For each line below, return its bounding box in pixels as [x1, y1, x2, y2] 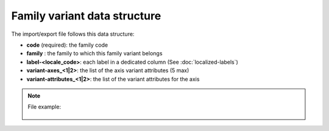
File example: [27, 103, 61, 110]
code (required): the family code [26, 41, 108, 49]
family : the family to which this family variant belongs [26, 50, 163, 57]
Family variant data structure [11, 9, 161, 22]
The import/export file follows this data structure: [11, 30, 135, 38]
